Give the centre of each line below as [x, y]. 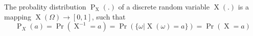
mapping [18, 16]
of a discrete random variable [164, 6]
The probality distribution [45, 6]
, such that [109, 16]
